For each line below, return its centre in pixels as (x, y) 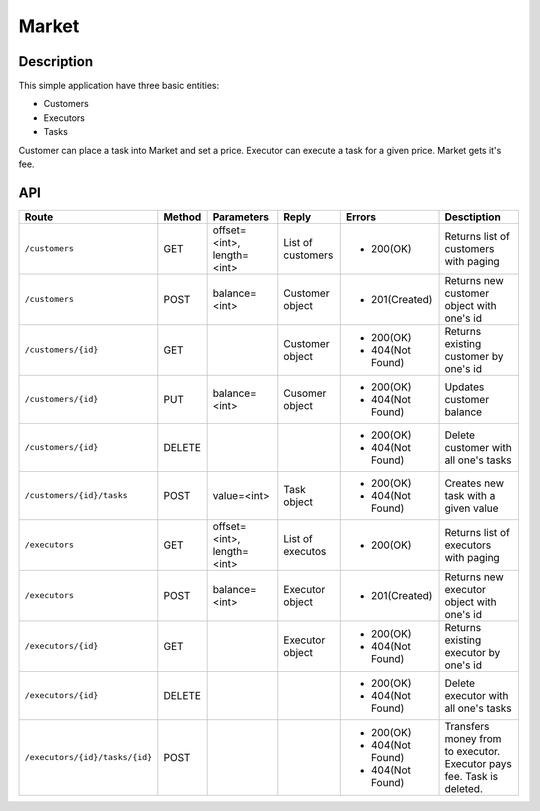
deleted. (464, 788)
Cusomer (305, 393)
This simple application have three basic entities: (119, 86)
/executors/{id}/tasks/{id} (88, 757)
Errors (361, 217)
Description (56, 61)
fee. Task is (471, 776)
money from (473, 738)
